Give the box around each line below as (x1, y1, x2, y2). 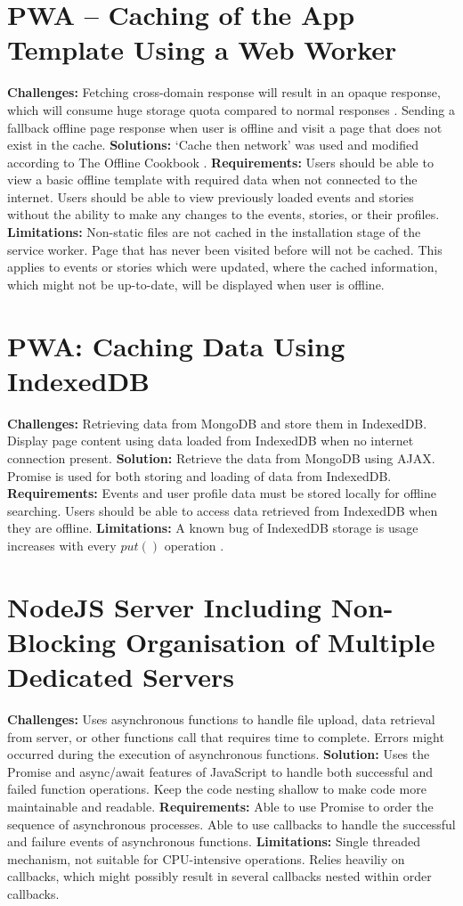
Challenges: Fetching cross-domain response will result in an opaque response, (7, 83, 441, 102)
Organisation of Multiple (125, 623, 435, 659)
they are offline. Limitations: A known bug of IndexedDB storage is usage (7, 518, 418, 537)
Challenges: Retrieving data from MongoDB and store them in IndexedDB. (7, 413, 427, 432)
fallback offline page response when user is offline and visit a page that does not (7, 118, 443, 136)
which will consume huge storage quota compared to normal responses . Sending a (7, 100, 455, 118)
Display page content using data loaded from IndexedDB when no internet (7, 431, 414, 450)
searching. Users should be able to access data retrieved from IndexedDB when (7, 501, 438, 519)
